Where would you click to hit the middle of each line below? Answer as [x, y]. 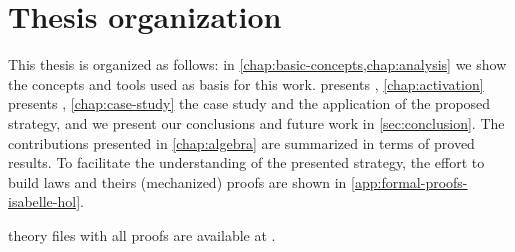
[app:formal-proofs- [409, 181]
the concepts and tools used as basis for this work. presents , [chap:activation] [246, 83]
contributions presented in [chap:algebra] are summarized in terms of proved [241, 142]
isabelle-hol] [44, 201]
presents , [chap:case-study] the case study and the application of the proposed [249, 103]
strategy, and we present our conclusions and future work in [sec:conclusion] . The [256, 122]
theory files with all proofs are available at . [142, 234]
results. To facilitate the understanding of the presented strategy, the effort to [246, 162]
